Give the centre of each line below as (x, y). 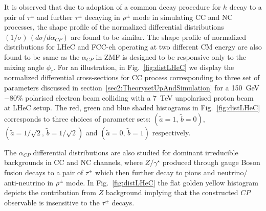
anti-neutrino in (29, 182)
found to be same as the (42, 56)
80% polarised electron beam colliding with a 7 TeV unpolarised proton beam (131, 97)
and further (54, 17)
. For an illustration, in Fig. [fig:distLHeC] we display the (144, 67)
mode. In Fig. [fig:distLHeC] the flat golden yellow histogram (162, 182)
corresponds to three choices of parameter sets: (77, 118)
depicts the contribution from (50, 192)
